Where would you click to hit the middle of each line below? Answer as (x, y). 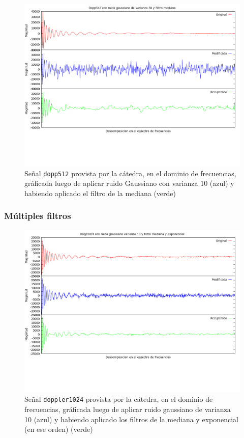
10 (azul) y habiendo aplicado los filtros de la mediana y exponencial (131, 419)
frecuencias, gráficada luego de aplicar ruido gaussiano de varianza (128, 409)
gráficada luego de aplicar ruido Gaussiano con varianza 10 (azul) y (129, 183)
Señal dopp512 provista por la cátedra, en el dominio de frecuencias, (130, 173)
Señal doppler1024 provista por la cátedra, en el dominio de (119, 399)
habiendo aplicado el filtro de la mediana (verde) (100, 193)
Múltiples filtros (38, 216)
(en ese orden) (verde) (59, 429)
